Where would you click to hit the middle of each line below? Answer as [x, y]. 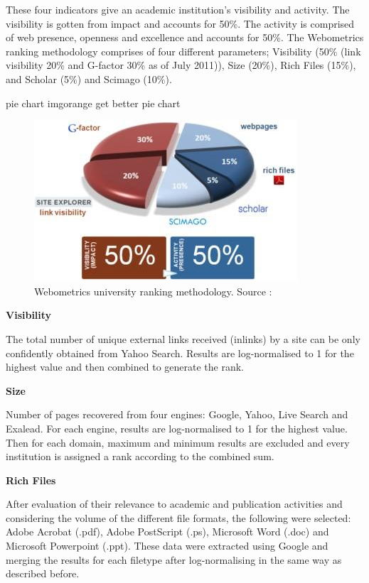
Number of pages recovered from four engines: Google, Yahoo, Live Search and [177, 414]
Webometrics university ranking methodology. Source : [153, 291]
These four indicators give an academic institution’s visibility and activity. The [178, 9]
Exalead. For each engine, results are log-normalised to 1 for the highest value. [177, 428]
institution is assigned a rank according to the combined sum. [140, 456]
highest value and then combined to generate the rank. [125, 367]
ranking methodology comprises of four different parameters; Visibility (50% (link [183, 51]
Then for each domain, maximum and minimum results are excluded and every [178, 442]
